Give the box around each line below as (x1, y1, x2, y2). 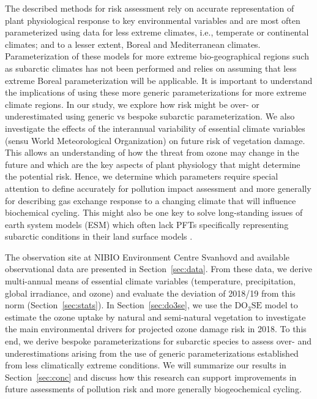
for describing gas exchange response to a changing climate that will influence (5, 194, 296, 207)
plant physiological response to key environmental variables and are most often (5, 13, 300, 26)
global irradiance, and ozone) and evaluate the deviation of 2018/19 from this (5, 286, 296, 299)
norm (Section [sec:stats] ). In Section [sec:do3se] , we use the (5, 298, 232, 311)
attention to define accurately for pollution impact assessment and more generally (5, 181, 311, 194)
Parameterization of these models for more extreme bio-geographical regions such (5, 50, 309, 63)
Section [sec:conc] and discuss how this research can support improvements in (5, 370, 297, 383)
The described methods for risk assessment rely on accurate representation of (5, 2, 294, 14)
